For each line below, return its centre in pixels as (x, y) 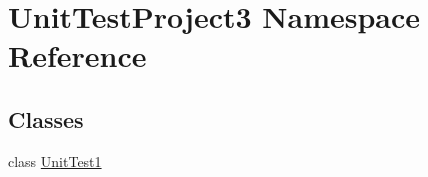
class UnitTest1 (55, 160)
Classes (46, 118)
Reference (77, 55)
